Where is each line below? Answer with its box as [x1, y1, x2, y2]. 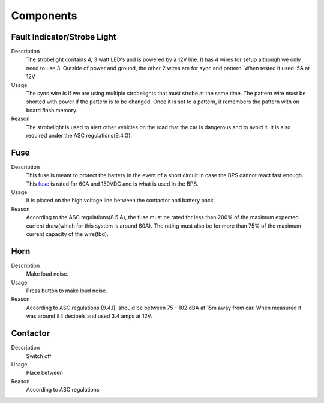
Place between [26, 369, 63, 377]
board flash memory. [26, 106, 78, 114]
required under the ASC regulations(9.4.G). [26, 132, 132, 139]
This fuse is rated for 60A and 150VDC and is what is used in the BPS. [26, 180, 199, 187]
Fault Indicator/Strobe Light [11, 32, 116, 42]
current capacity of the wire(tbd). [26, 231, 109, 237]
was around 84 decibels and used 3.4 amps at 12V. [26, 312, 152, 320]
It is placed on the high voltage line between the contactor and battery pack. [26, 197, 215, 204]
